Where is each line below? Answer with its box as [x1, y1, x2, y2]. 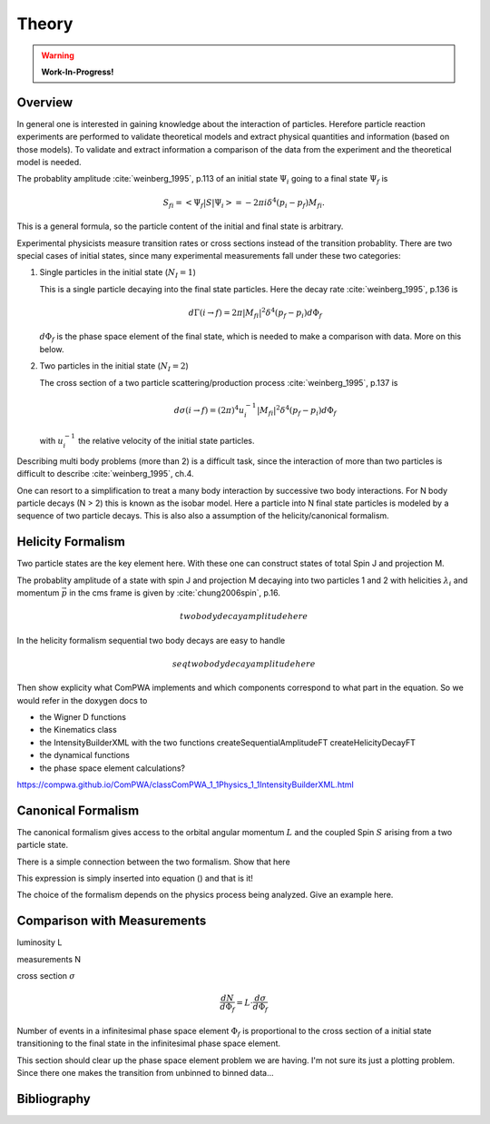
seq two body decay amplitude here [171, 658, 317, 669]
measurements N [16, 953, 82, 964]
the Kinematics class [39, 725, 117, 735]
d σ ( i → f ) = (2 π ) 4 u [173, 403, 245, 415]
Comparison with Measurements [16, 913, 207, 929]
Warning [41, 50, 74, 61]
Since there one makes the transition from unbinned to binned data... [16, 1067, 274, 1078]
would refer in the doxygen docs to [16, 695, 148, 705]
